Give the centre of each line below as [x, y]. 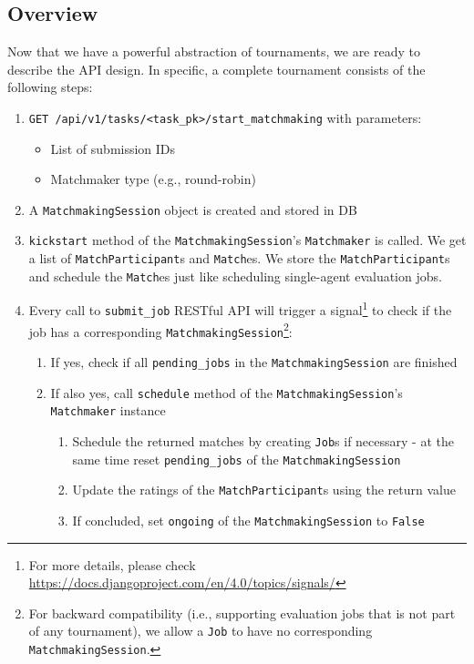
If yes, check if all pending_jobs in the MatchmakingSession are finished [254, 362]
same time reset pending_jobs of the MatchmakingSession [237, 459]
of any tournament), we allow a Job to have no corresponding [201, 631]
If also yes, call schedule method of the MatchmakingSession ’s [227, 392]
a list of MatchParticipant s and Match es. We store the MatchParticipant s [239, 258]
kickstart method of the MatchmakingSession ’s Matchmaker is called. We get [247, 240]
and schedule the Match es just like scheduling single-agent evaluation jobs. [235, 276]
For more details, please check [112, 564]
